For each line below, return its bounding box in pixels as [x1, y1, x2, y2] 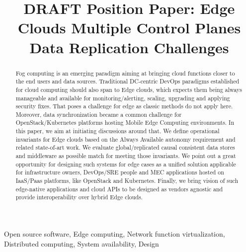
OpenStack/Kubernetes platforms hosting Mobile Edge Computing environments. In [15, 118, 235, 127]
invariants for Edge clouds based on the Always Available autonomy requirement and [15, 135, 236, 143]
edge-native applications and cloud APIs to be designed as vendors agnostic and [15, 184, 223, 193]
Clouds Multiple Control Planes [17, 17, 241, 38]
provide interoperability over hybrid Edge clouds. [15, 193, 143, 201]
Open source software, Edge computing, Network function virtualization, [4, 229, 225, 239]
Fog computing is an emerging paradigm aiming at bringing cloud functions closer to [15, 69, 235, 77]
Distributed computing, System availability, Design [4, 238, 159, 249]
